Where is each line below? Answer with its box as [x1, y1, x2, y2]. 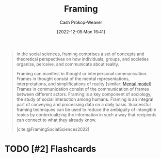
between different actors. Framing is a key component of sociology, [16, 91, 152, 97]
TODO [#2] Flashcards [4, 143, 97, 155]
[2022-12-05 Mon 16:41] [57, 29, 105, 34]
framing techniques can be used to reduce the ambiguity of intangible [16, 107, 156, 112]
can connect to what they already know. [16, 117, 97, 123]
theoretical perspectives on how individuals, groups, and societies [16, 56, 149, 62]
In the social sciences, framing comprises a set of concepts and [16, 51, 145, 57]
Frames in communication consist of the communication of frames [16, 86, 149, 92]
